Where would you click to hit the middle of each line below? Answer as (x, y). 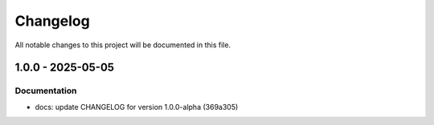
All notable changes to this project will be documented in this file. (123, 45)
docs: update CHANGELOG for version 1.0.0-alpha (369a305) (137, 107)
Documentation (46, 91)
